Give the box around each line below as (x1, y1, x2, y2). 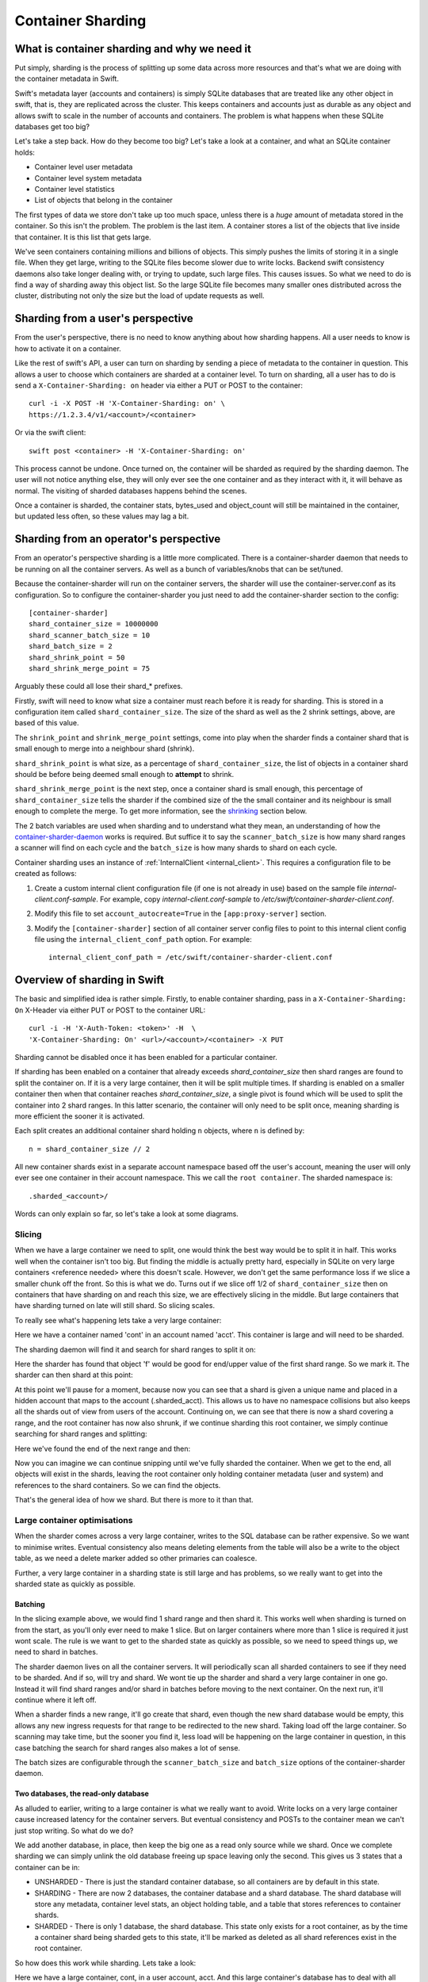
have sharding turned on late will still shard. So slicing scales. (14, 1301, 216, 1310)
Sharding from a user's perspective (14, 312, 193, 325)
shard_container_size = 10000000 (29, 619, 159, 629)
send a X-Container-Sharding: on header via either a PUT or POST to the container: (14, 381, 303, 390)
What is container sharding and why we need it (14, 42, 251, 55)
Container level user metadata (34, 163, 133, 172)
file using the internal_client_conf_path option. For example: (34, 935, 253, 944)
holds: (14, 147, 36, 157)
